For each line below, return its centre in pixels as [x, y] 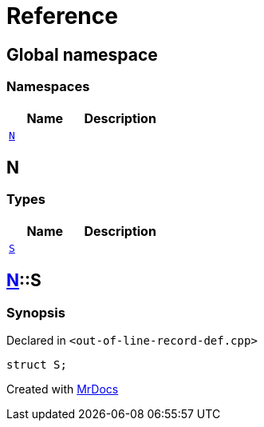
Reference [62, 16]
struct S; [37, 364]
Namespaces [48, 87]
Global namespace [82, 54]
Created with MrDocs [63, 389]
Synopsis [36, 312]
